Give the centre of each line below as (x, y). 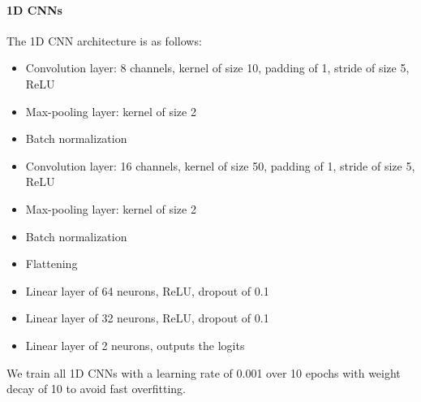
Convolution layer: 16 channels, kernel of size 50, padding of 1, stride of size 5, (220, 165)
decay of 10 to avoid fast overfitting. (97, 389)
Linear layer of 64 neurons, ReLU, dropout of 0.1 (147, 290)
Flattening (52, 264)
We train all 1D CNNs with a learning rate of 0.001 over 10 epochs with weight (204, 372)
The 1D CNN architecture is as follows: (104, 40)
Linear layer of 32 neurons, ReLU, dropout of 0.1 (147, 318)
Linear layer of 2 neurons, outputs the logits (135, 345)
